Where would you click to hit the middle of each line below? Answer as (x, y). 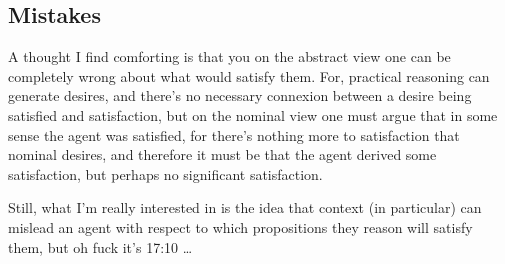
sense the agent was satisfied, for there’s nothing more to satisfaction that (234, 134)
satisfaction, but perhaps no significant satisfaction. (165, 173)
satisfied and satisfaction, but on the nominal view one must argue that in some (253, 114)
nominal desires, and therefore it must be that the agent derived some (222, 154)
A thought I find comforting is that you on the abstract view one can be (229, 56)
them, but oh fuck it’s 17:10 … (100, 246)
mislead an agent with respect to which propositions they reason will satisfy (240, 226)
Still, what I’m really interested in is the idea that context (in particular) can (245, 207)
